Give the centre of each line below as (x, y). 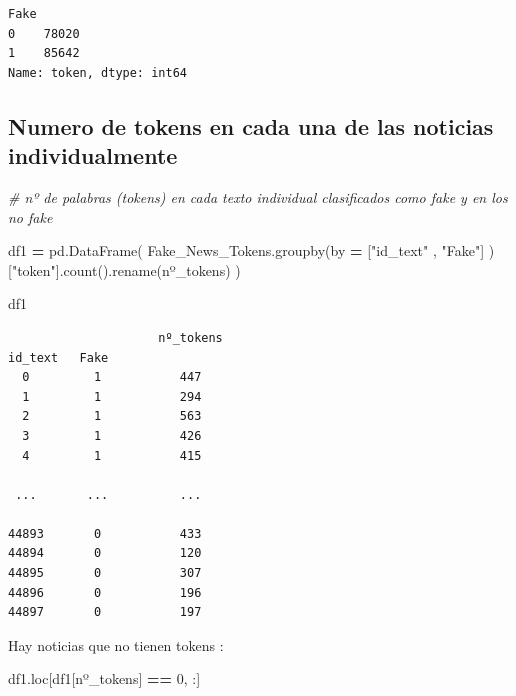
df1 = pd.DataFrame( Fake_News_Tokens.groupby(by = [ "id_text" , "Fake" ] (246, 250)
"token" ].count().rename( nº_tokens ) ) (126, 269)
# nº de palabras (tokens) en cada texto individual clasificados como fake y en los (258, 196)
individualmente (93, 155)
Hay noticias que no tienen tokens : (116, 644)
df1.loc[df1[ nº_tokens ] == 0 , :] (104, 678)
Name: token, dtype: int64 (97, 72)
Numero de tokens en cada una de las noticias (251, 125)
